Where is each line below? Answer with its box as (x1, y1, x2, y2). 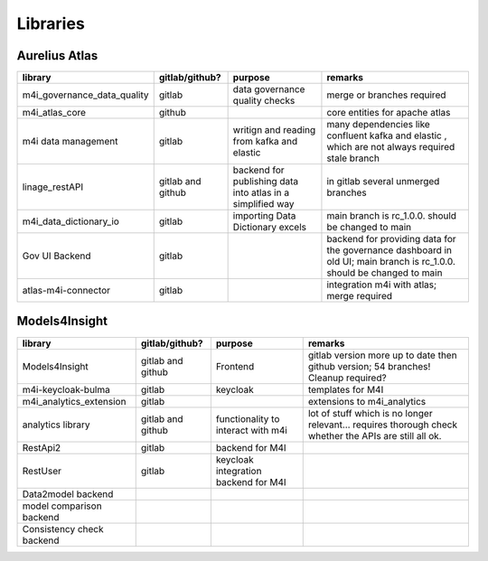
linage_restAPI (22, 181, 84, 193)
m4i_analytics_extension (22, 395, 127, 407)
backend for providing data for (326, 233, 456, 246)
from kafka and (232, 136, 298, 148)
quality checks (232, 95, 296, 108)
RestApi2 (22, 441, 61, 453)
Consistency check (22, 522, 104, 535)
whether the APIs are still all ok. (307, 429, 442, 442)
